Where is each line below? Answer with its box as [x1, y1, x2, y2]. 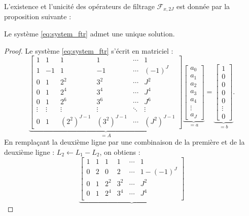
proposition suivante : [4, 11, 72, 22]
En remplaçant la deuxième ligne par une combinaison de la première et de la [4, 137, 245, 147]
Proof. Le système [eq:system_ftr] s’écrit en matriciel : [4, 45, 173, 56]
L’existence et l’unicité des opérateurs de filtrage [4, 1, 155, 11]
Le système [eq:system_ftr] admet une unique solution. [4, 28, 175, 39]
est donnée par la [176, 1, 230, 11]
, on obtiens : [99, 146, 140, 157]
